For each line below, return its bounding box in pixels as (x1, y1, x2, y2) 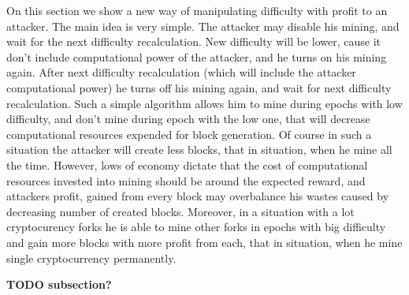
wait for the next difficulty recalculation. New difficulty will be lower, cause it (6, 33, 381, 50)
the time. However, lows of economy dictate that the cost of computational (6, 156, 368, 173)
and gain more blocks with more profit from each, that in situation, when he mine (6, 233, 403, 250)
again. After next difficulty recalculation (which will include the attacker (6, 64, 356, 80)
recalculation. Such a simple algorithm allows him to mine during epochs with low (6, 95, 403, 111)
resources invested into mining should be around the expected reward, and (6, 172, 366, 189)
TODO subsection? (6, 276, 112, 293)
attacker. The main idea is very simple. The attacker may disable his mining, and (6, 17, 400, 34)
